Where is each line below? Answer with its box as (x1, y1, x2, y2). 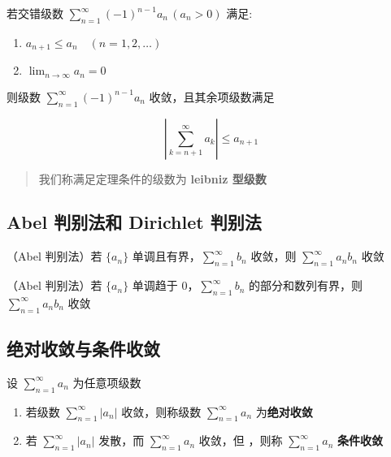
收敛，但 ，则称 (198, 432, 283, 449)
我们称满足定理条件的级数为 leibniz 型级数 (38, 170, 267, 187)
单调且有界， (132, 248, 201, 265)
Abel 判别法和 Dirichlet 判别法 (7, 209, 262, 235)
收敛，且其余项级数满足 (149, 88, 275, 105)
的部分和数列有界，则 (249, 277, 363, 294)
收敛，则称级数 (121, 403, 202, 420)
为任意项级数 (72, 373, 141, 390)
